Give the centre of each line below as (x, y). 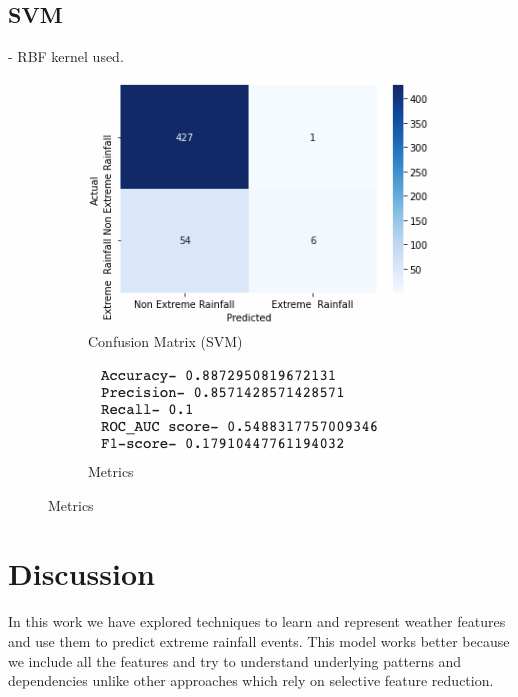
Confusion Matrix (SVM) (165, 340)
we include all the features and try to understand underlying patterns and (235, 660)
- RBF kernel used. (66, 56)
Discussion (81, 573)
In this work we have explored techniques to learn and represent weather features (257, 621)
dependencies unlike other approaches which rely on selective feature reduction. (251, 680)
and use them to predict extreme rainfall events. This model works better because (259, 641)
